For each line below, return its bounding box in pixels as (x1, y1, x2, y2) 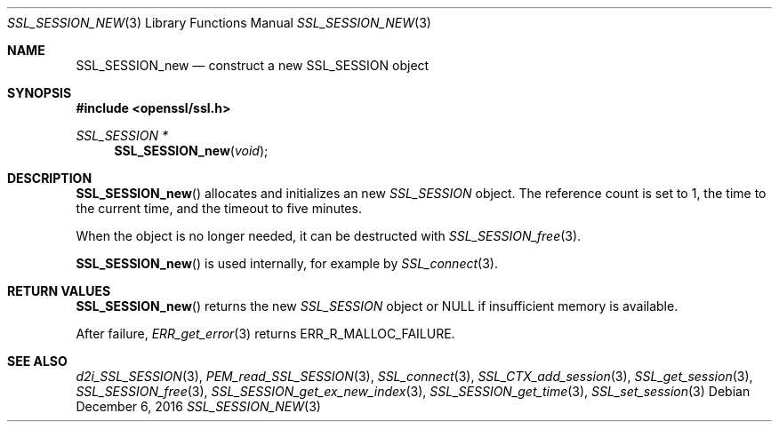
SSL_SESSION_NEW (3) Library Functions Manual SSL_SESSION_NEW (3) (7, 15, 431, 30)
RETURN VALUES (7, 283, 111, 298)
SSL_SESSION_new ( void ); (114, 143, 269, 158)
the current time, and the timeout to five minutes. (76, 201, 362, 216)
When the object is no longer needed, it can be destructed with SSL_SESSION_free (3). (76, 228, 582, 243)
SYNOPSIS (7, 85, 72, 100)
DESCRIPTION (7, 171, 92, 186)
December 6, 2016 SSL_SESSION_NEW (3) (76, 399, 321, 414)
